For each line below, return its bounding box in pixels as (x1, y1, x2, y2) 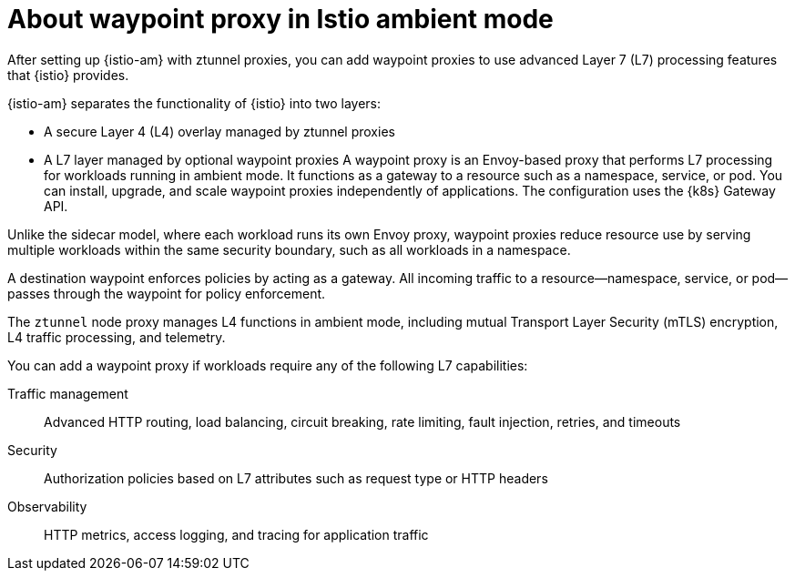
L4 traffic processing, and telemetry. (7, 329, 226, 345)
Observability (7, 498, 87, 514)
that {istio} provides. (7, 66, 129, 83)
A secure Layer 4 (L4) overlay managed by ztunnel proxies (44, 123, 395, 139)
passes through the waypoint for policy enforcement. (7, 285, 326, 301)
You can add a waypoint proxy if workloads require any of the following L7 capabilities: (7, 357, 528, 373)
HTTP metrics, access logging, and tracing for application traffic (44, 526, 429, 543)
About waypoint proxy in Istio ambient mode (7, 4, 554, 35)
